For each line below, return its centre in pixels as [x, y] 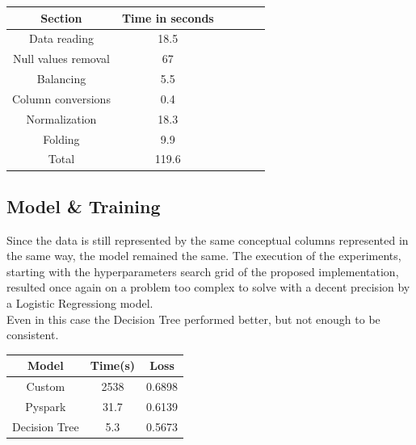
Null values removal [61, 59]
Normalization [61, 118]
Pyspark [46, 407]
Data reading [61, 38]
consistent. [33, 335]
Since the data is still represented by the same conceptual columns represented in [208, 239]
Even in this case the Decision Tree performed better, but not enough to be [193, 319]
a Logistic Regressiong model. [80, 303]
